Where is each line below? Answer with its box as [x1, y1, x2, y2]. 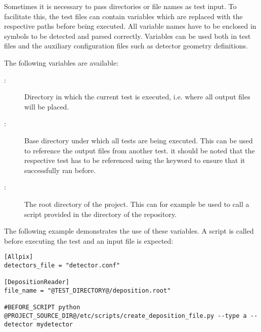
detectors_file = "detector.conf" [4, 261, 120, 269]
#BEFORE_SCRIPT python [4, 304, 80, 311]
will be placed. [24, 101, 69, 112]
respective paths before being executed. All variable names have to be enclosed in [4, 21, 256, 31]
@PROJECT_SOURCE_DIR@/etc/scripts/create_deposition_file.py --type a [4, 312, 247, 319]
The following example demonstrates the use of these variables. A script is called [4, 226, 254, 236]
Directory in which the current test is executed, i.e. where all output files [24, 91, 250, 102]
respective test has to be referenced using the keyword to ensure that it [24, 155, 245, 165]
